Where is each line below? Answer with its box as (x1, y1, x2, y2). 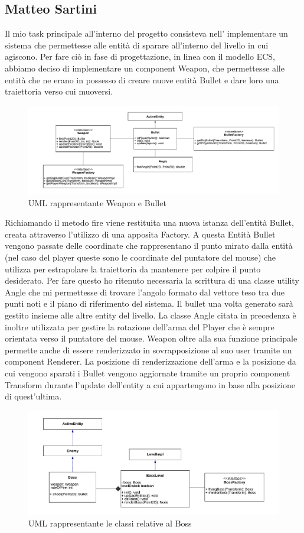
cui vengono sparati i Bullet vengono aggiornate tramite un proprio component (5, 366, 290, 379)
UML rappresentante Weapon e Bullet (28, 196, 166, 209)
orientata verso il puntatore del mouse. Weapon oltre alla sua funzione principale (5, 332, 298, 344)
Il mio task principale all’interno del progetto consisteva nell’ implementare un (5, 27, 288, 40)
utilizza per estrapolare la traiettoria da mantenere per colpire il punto (5, 262, 261, 275)
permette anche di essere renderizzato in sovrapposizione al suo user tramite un (5, 343, 292, 356)
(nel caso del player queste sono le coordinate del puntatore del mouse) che (5, 251, 276, 264)
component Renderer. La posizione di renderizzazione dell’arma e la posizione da (5, 355, 296, 368)
